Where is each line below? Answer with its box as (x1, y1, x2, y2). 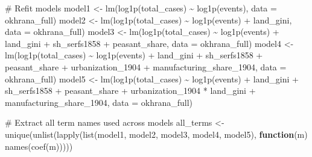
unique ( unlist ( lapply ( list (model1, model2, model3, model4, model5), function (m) (5, 128, 308, 140)
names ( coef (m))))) (5, 140, 73, 152)
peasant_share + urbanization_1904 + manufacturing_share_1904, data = (5, 60, 287, 73)
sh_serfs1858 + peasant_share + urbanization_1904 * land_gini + (5, 84, 256, 97)
